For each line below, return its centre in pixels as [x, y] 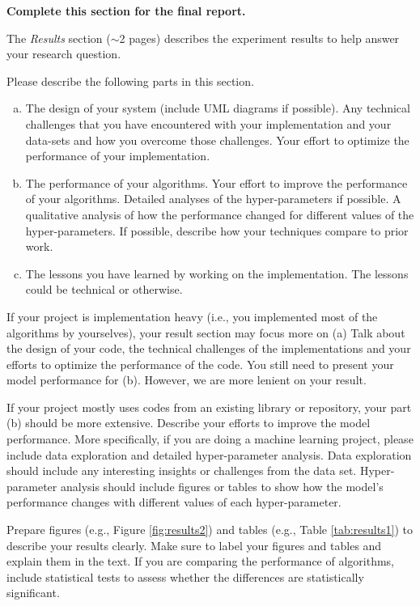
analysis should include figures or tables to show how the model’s [222, 486]
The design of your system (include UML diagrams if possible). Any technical [218, 108]
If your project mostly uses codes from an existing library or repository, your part [209, 407]
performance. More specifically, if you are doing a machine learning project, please [210, 439]
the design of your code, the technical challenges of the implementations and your [209, 348]
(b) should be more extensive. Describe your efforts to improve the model [189, 423]
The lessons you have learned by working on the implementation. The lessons [217, 273]
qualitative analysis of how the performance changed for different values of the [220, 214]
